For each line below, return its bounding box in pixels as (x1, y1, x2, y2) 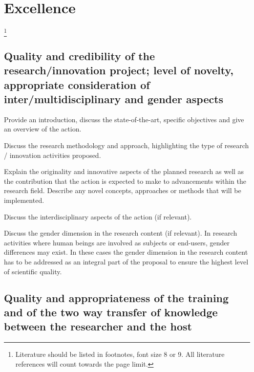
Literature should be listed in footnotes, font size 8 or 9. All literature (15, 349, 225, 359)
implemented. (4, 195, 44, 205)
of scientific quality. (4, 266, 62, 276)
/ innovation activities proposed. (4, 150, 101, 160)
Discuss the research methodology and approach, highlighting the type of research (4, 140, 249, 151)
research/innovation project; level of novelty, (4, 63, 233, 78)
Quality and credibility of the (4, 48, 155, 63)
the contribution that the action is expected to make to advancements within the (4, 175, 247, 186)
